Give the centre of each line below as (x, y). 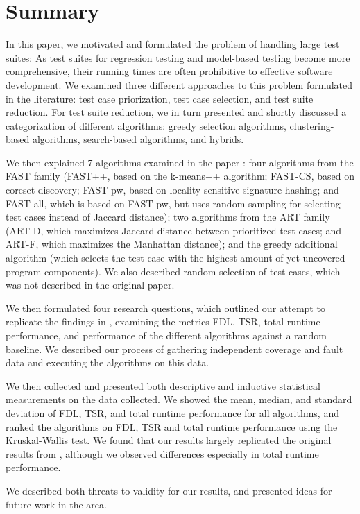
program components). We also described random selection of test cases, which (173, 271)
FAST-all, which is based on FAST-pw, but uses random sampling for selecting (173, 203)
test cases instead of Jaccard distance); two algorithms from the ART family (168, 217)
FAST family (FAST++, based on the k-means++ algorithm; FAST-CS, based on (180, 176)
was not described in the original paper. (90, 285)
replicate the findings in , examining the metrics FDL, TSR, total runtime (163, 322)
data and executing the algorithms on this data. (108, 362)
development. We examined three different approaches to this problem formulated (179, 84)
